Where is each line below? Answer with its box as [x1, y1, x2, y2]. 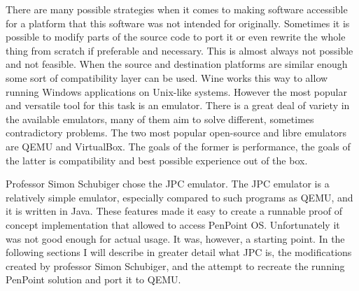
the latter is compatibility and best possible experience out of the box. [6, 152, 308, 167]
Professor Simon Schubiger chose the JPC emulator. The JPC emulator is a [6, 176, 330, 191]
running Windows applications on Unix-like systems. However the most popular [6, 84, 347, 99]
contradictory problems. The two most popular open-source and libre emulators [6, 125, 347, 140]
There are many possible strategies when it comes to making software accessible [6, 2, 348, 16]
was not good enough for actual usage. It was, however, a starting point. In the [6, 231, 345, 246]
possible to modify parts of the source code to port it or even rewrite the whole [6, 29, 346, 44]
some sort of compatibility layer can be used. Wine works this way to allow [6, 70, 328, 85]
